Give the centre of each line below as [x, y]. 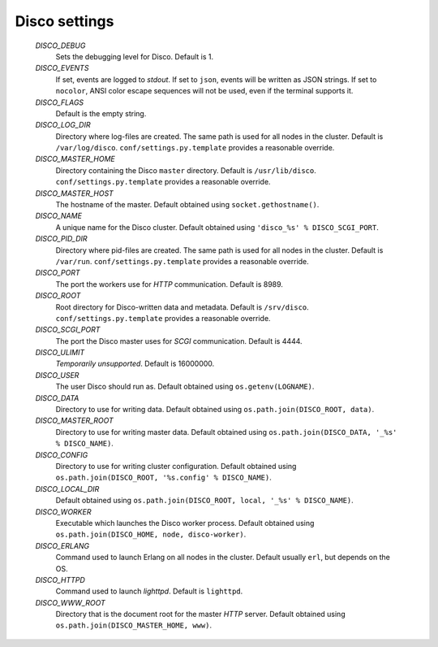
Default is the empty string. [101, 113]
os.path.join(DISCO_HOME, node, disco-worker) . [151, 534]
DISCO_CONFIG [62, 454]
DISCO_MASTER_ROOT [74, 421]
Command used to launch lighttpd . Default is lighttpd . [149, 591]
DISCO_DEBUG [60, 46]
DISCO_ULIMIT [60, 353]
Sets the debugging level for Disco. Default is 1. [135, 56]
